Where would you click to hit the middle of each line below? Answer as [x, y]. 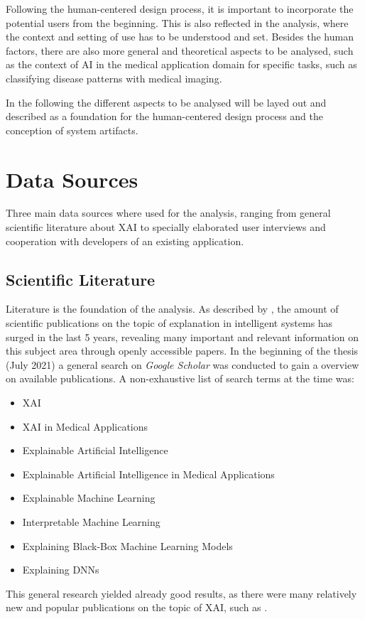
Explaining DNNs [61, 570]
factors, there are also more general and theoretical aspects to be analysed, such [180, 50]
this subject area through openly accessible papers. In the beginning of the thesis [182, 351]
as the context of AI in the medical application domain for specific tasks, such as [181, 64]
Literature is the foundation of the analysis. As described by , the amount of [172, 309]
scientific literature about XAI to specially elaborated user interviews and [166, 227]
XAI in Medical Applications [85, 426]
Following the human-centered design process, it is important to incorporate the [180, 9]
